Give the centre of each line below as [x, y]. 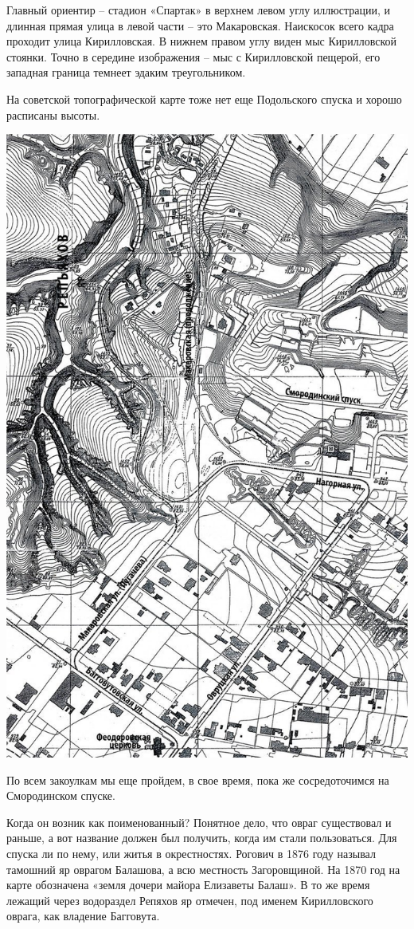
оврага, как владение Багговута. [83, 916]
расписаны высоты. [53, 114]
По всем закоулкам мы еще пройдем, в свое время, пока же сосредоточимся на [198, 779]
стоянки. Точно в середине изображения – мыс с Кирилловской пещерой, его [193, 56]
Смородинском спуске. [61, 795]
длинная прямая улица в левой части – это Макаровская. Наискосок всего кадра [200, 25]
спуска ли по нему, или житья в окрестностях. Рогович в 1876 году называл [191, 854]
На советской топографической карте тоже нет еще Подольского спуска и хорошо [204, 98]
